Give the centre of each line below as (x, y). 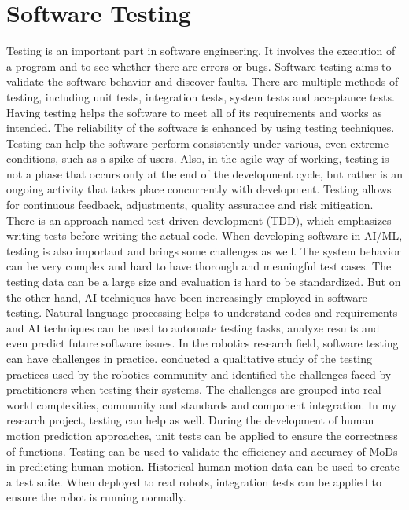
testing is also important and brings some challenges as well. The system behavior (204, 250)
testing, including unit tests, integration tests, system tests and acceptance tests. (201, 96)
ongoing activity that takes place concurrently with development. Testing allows (199, 189)
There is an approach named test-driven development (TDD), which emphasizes (199, 220)
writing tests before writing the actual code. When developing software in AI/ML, (204, 235)
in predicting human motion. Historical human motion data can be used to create (203, 466)
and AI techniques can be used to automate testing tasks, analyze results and (193, 327)
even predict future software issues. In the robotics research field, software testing (203, 343)
